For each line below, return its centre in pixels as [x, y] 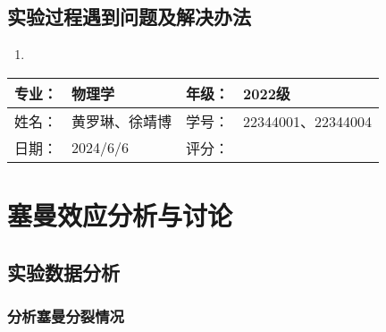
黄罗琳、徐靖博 [122, 121]
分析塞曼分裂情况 [66, 315]
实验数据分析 [63, 272]
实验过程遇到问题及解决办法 [129, 17]
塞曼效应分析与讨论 [120, 214]
